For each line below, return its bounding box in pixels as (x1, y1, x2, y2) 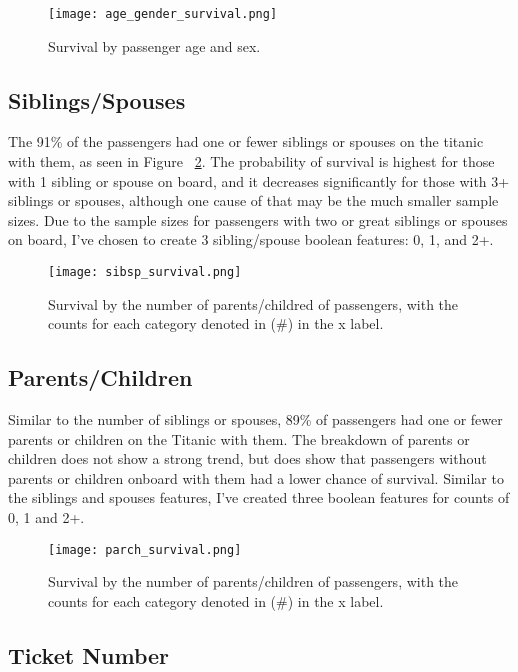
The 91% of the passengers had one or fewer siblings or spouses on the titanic (8, 131, 484, 152)
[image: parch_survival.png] (48, 542, 242, 557)
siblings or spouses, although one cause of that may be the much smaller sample (8, 190, 499, 211)
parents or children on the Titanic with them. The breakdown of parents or (8, 428, 470, 449)
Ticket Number (8, 639, 170, 670)
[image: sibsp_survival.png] (48, 265, 242, 280)
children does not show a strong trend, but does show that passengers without (8, 448, 487, 469)
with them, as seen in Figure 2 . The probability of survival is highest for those (8, 151, 495, 172)
